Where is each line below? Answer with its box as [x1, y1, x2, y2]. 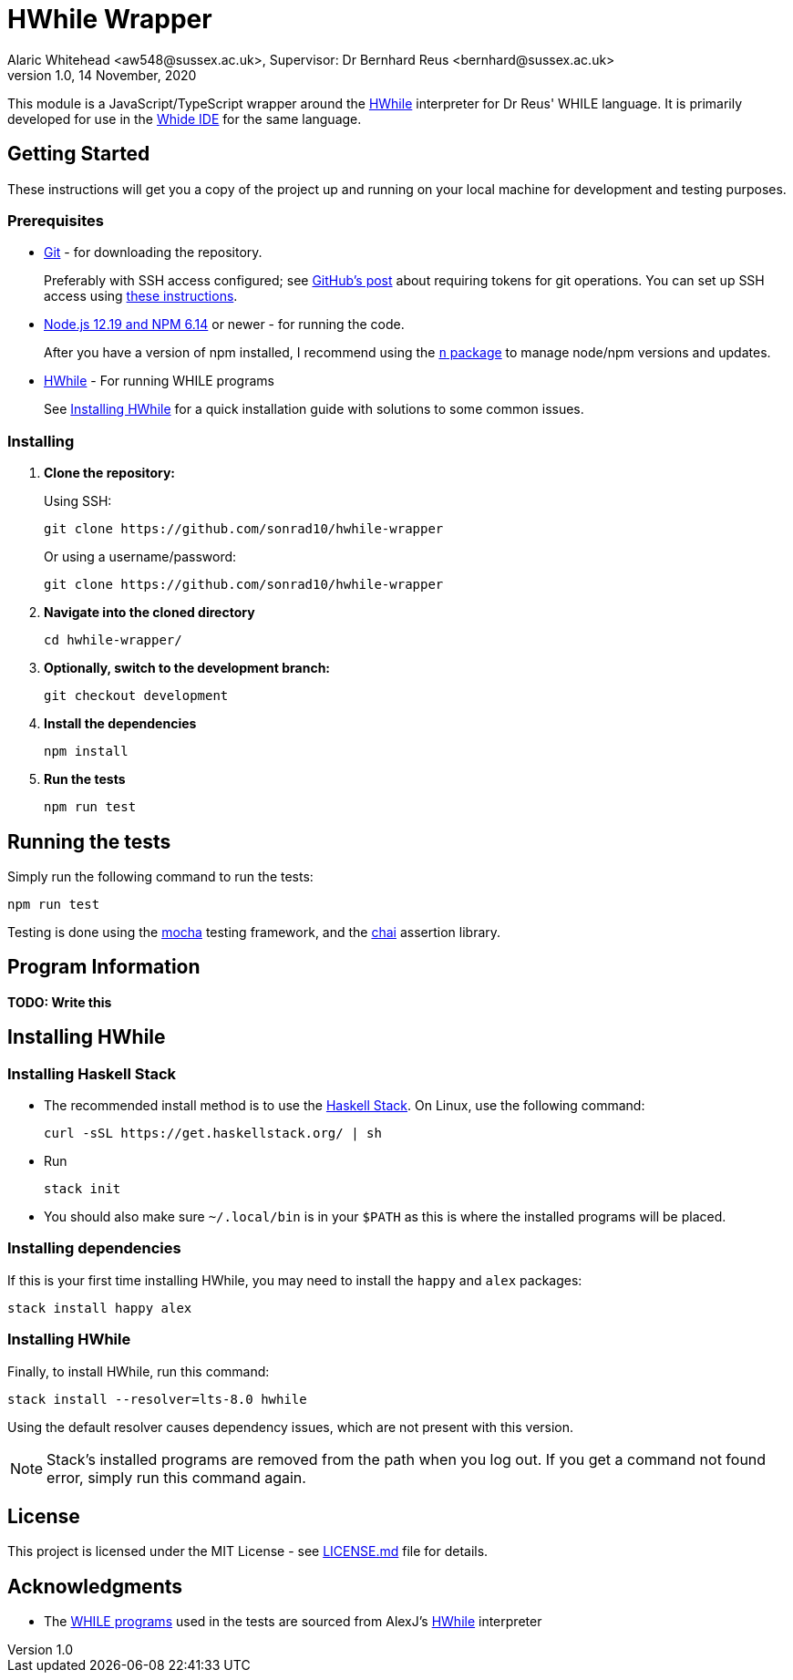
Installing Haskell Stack [7, 1064, 177, 1083]
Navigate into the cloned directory [44, 604, 255, 621]
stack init [44, 1181, 121, 1196]
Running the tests [7, 830, 171, 853]
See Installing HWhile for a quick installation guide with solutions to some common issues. [44, 401, 584, 417]
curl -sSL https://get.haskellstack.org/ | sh [44, 1126, 382, 1140]
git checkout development [44, 688, 229, 704]
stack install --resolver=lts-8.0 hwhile [7, 1391, 307, 1407]
